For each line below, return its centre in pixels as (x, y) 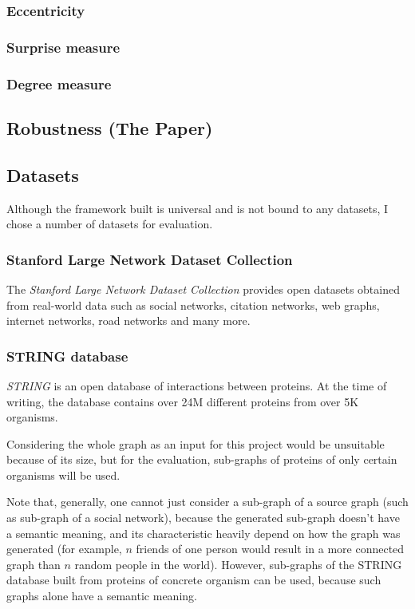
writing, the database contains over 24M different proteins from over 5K (183, 401)
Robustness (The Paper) (110, 127)
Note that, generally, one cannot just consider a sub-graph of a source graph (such (207, 502)
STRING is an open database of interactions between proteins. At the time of (197, 385)
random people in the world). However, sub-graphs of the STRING (238, 564)
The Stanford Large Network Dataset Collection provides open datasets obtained (203, 289)
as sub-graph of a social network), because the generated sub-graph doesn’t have (203, 518)
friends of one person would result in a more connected (270, 549)
